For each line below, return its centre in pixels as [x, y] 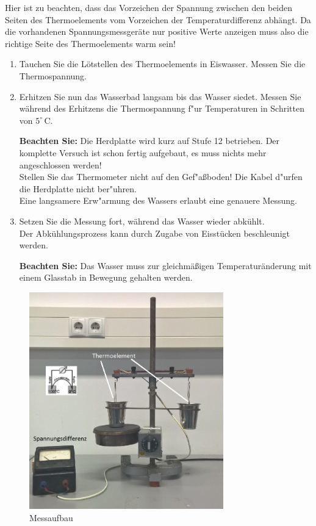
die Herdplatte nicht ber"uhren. [78, 188]
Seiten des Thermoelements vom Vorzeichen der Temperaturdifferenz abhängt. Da [158, 19]
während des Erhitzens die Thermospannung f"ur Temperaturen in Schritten [162, 108]
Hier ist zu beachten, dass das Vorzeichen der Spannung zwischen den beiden [149, 7]
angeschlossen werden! [60, 164]
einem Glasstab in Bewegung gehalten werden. [106, 277]
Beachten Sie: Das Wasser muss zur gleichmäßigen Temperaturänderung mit [165, 265]
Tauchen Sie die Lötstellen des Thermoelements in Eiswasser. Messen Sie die [162, 64]
